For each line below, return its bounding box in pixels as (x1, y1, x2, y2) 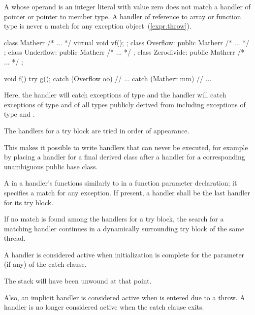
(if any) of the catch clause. (4, 259, 87, 269)
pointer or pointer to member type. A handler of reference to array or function (4, 11, 241, 21)
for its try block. (4, 197, 54, 207)
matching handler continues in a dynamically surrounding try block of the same (4, 223, 245, 233)
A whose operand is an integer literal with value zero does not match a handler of (4, 1, 251, 11)
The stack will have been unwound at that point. (4, 276, 152, 286)
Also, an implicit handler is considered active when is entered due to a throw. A (4, 292, 245, 302)
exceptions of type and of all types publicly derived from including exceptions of (4, 99, 246, 109)
